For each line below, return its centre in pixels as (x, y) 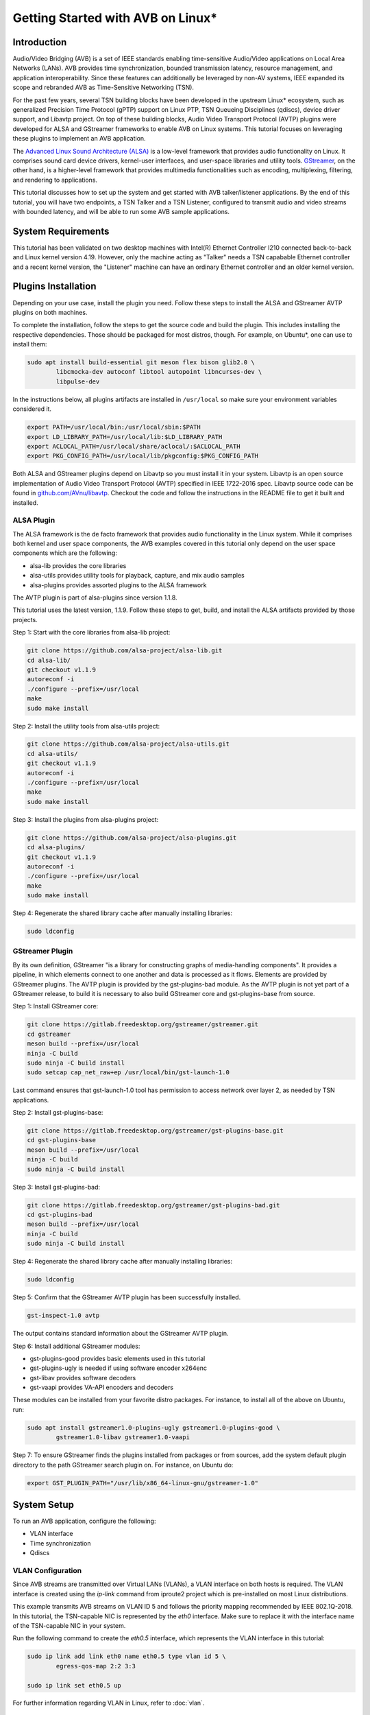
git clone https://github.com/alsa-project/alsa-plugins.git (132, 838)
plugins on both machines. (50, 312)
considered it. (32, 409)
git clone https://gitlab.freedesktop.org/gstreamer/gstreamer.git (143, 1025)
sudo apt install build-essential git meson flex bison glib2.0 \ (141, 363)
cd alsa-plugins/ (56, 848)
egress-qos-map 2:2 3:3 (96, 1666)
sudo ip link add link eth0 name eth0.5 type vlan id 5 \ (126, 1656)
